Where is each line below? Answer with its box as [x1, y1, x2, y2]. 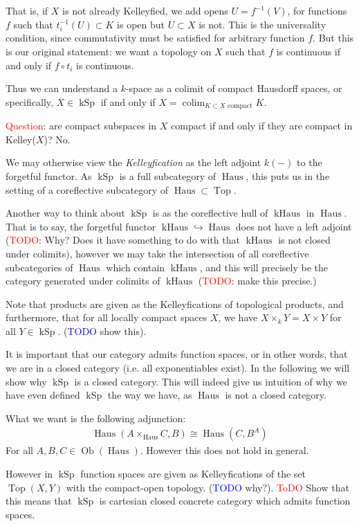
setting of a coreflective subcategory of [6, 182, 169, 197]
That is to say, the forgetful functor [6, 219, 156, 233]
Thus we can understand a [6, 81, 118, 96]
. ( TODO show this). [57, 323, 147, 338]
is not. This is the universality [199, 17, 326, 31]
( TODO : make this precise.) [198, 273, 317, 288]
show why [6, 374, 47, 388]
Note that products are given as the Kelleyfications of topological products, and [6, 296, 344, 311]
